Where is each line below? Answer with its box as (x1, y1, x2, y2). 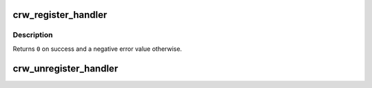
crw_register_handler (12, 9, 107, 21)
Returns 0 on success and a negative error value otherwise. (12, 45, 183, 53)
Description (12, 30, 53, 40)
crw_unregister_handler (12, 63, 118, 74)
